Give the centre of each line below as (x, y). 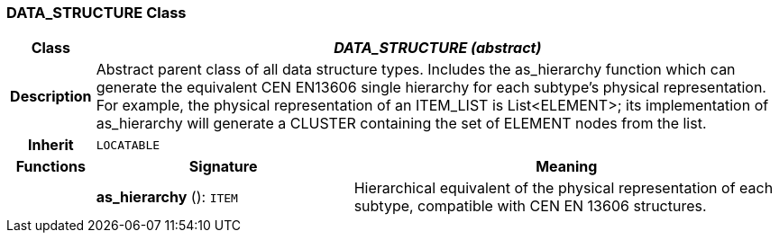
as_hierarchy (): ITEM (167, 197)
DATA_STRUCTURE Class (96, 13)
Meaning (567, 167)
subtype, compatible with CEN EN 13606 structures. (530, 206)
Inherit (50, 145)
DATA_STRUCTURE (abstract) (438, 48)
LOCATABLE (128, 145)
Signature (223, 167)
